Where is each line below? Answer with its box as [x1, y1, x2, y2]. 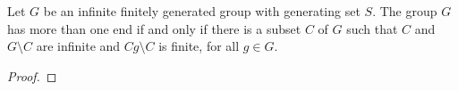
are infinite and [36, 37, 121, 55]
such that [346, 19, 398, 37]
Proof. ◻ [7, 66, 57, 85]
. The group [372, 2, 437, 20]
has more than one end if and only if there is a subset [7, 19, 301, 37]
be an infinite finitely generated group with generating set [43, 2, 360, 20]
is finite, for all [158, 37, 240, 55]
